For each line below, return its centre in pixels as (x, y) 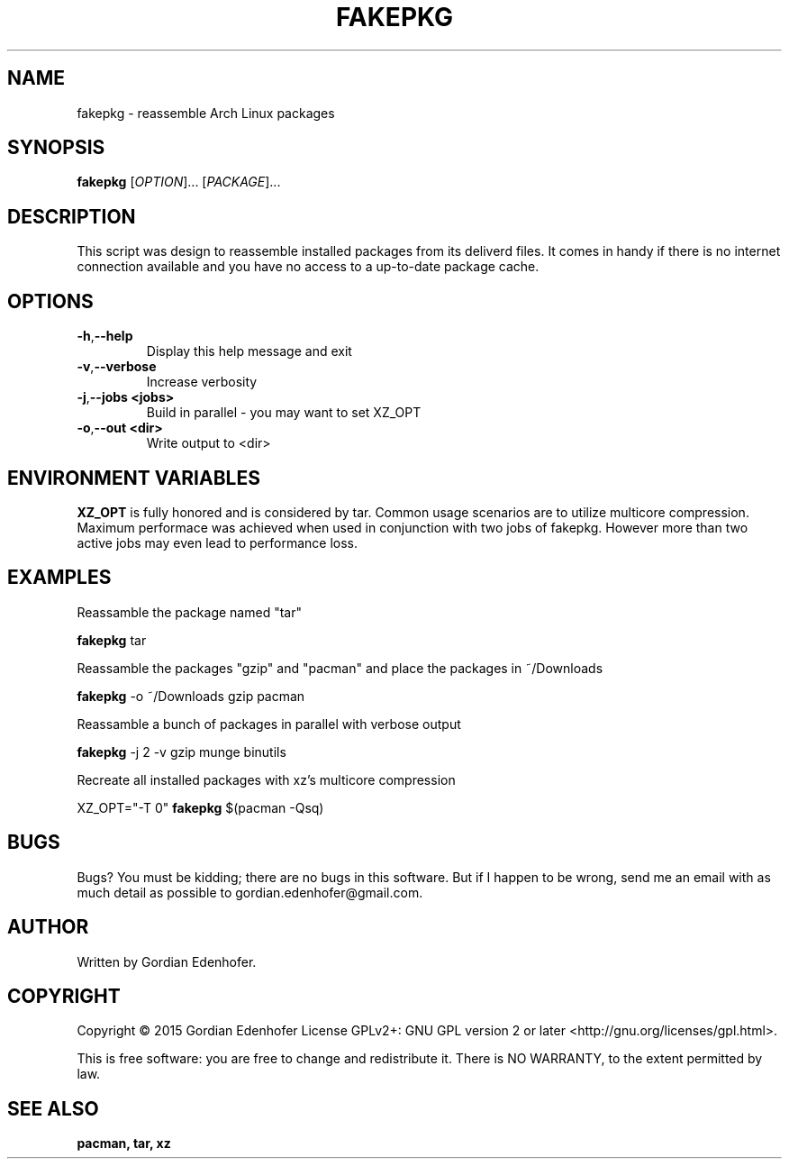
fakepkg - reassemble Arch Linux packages (206, 113)
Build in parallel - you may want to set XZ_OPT (284, 413)
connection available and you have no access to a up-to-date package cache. (308, 267)
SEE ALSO (53, 1108)
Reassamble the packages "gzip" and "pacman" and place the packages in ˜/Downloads (340, 668)
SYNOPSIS (56, 148)
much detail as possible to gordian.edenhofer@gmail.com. (250, 892)
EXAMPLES (59, 578)
